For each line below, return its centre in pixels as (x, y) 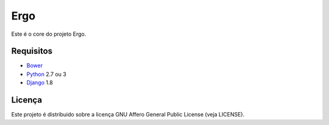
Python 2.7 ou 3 (46, 74)
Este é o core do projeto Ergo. (49, 34)
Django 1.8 (40, 83)
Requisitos (32, 51)
